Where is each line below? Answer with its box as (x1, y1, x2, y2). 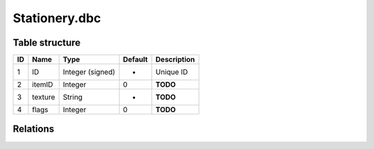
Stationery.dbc (12, 10, 101, 26)
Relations (12, 123, 55, 135)
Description (155, 55, 195, 64)
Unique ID (155, 67, 188, 77)
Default (123, 55, 148, 64)
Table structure (12, 37, 81, 49)
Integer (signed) (62, 67, 116, 77)
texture (32, 92, 55, 102)
